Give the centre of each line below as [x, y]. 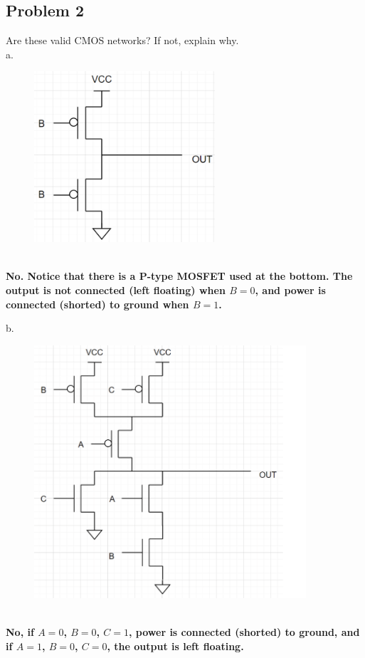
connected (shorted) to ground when [97, 304]
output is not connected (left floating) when [116, 289]
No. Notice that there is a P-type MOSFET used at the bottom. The [179, 276]
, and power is [290, 289]
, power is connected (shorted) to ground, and [244, 632]
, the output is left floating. [175, 646]
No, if [20, 632]
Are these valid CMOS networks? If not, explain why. [122, 40]
